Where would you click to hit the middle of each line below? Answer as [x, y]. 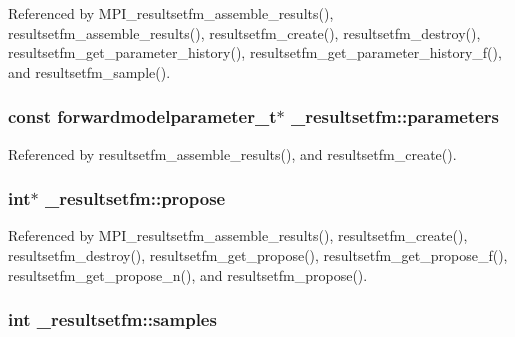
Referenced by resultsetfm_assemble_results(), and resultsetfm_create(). [232, 153]
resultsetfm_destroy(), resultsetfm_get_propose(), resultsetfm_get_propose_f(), [258, 255]
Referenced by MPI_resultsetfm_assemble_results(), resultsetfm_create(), [238, 235]
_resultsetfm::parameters [395, 116]
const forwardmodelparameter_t [142, 116]
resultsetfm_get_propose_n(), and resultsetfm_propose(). [188, 274]
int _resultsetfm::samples [112, 319]
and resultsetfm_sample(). [89, 71]
